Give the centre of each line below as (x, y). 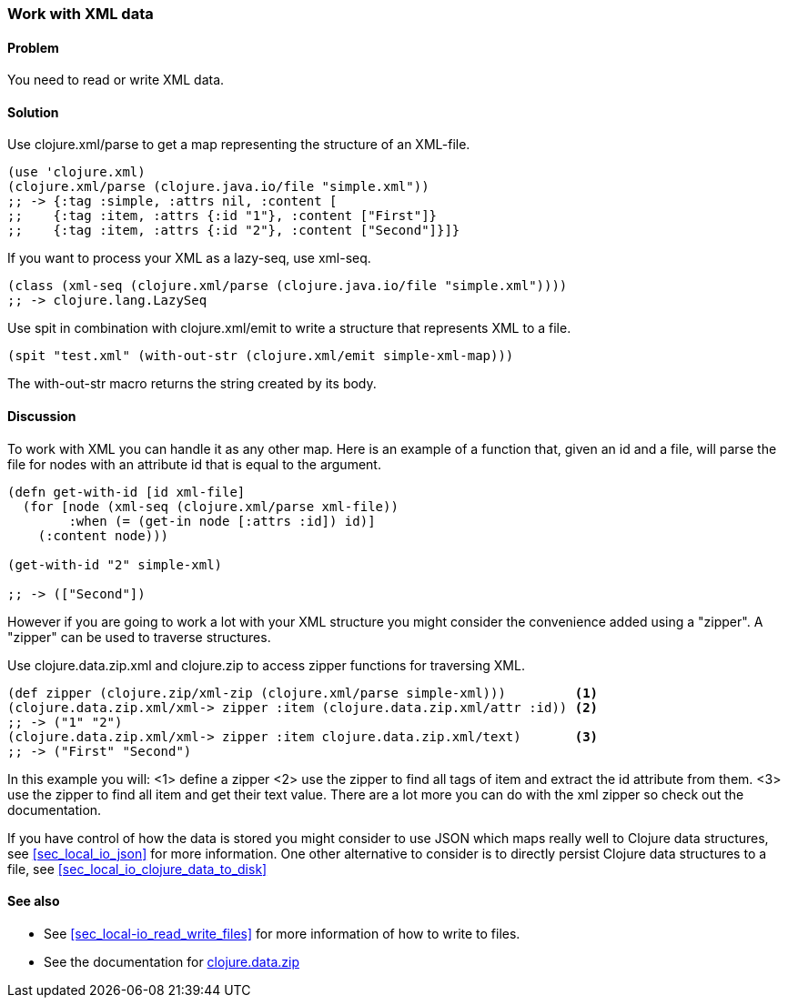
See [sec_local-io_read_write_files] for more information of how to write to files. (282, 933)
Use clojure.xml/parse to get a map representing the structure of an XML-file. (239, 145)
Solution (33, 112)
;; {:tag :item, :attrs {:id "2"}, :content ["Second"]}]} (234, 231)
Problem (33, 47)
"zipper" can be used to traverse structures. (139, 637)
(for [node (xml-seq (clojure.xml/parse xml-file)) (210, 506)
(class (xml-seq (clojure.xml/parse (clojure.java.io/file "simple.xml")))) (288, 286)
